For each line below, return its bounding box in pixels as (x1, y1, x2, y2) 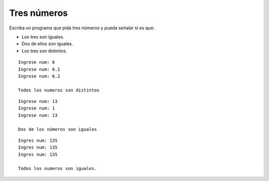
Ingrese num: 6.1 (18, 66, 60, 72)
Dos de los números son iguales (18, 126, 97, 132)
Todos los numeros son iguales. (18, 166, 97, 171)
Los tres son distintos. (21, 48, 67, 54)
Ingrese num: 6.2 (18, 73, 60, 79)
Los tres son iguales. (21, 34, 64, 40)
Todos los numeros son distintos (18, 87, 100, 93)
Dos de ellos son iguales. (21, 41, 73, 47)
